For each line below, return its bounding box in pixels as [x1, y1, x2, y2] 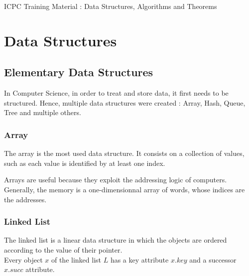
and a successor [189, 254, 237, 265]
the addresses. [4, 194, 47, 204]
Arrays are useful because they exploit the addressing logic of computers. [4, 174, 227, 185]
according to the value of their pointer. [4, 244, 123, 255]
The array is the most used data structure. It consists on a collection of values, [4, 148, 245, 158]
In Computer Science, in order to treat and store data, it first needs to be [4, 88, 229, 98]
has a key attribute [110, 254, 169, 265]
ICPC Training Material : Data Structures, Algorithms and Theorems [4, 1, 217, 11]
